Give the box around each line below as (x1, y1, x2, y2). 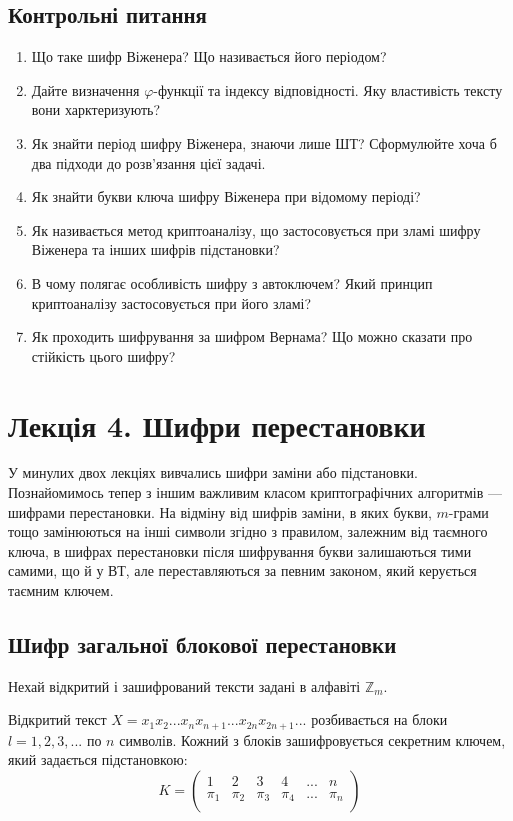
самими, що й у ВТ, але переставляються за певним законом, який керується (8, 560, 477, 581)
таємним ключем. (8, 580, 114, 601)
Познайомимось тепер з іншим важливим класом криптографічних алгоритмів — (8, 482, 503, 503)
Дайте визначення (31, 79, 140, 100)
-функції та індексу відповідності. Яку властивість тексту (153, 79, 503, 100)
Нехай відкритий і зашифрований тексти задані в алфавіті (8, 675, 361, 696)
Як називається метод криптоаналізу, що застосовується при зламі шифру (31, 219, 481, 240)
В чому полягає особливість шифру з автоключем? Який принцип (31, 272, 433, 293)
